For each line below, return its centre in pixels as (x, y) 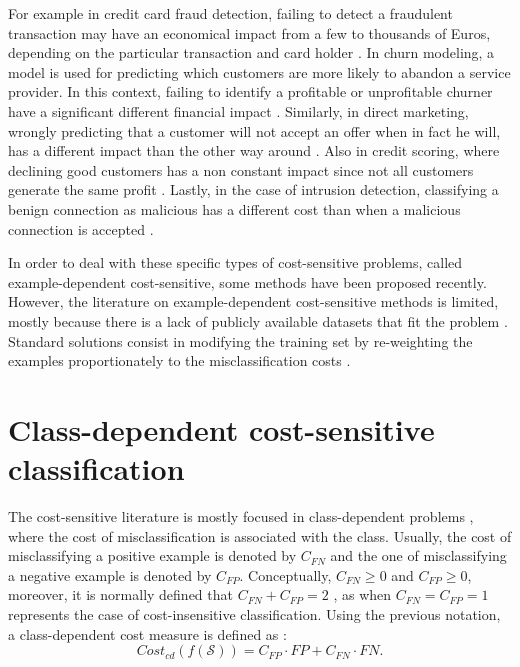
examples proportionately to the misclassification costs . (179, 360)
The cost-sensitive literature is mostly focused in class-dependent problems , (241, 516)
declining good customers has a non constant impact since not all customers (241, 169)
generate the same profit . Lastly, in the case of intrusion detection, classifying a (253, 189)
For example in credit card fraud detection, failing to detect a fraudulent (230, 13)
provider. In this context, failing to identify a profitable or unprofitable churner (250, 91)
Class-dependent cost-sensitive (221, 428)
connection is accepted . (81, 228)
